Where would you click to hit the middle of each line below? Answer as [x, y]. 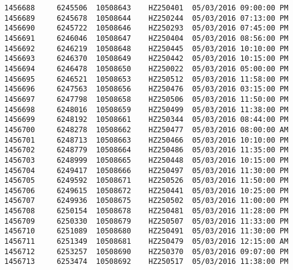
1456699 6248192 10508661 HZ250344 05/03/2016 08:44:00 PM [146, 120]
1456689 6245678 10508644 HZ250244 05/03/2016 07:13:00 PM [146, 18]
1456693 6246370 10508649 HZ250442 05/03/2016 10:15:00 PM [146, 59]
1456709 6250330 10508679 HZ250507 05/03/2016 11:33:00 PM [146, 221]
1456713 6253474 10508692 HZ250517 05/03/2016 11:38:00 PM [146, 262]
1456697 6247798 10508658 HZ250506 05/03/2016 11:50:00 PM [146, 99]
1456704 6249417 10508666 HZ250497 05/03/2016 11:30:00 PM [146, 170]
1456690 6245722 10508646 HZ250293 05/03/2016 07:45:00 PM [146, 28]
